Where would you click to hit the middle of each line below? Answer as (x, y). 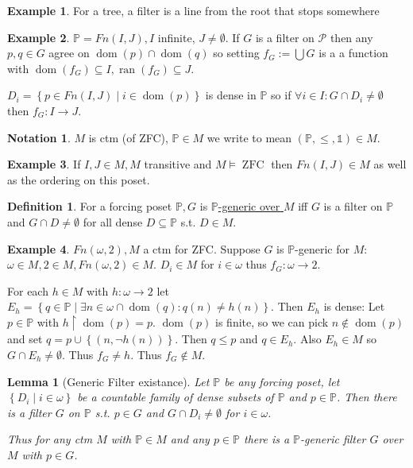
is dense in (231, 95)
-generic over (249, 206)
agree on (69, 53)
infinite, (176, 37)
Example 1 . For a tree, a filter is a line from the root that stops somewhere (193, 10)
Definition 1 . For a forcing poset (90, 206)
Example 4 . (39, 248)
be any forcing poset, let (282, 381)
